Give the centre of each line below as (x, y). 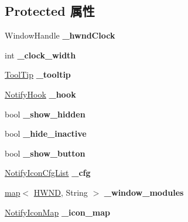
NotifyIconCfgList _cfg (48, 173)
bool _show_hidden (45, 114)
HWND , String (61, 192)
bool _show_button (45, 153)
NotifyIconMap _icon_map (58, 212)
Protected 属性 (50, 11)
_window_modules (144, 192)
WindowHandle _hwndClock (60, 35)
